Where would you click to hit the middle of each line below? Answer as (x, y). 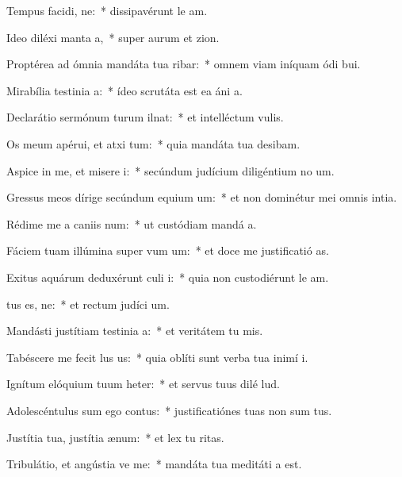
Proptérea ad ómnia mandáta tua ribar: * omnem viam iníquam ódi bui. (184, 64)
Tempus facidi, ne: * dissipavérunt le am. (107, 10)
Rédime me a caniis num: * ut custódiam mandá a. (132, 223)
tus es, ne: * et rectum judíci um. (88, 304)
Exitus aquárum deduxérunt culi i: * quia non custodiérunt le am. (168, 277)
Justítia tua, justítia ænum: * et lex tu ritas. (115, 437)
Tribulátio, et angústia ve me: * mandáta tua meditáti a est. (154, 464)
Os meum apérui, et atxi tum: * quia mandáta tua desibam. (153, 143)
